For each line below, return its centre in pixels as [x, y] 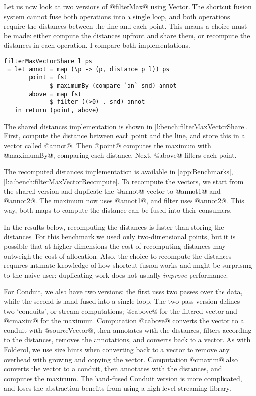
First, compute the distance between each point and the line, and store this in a [125, 136]
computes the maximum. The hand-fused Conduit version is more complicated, [123, 378]
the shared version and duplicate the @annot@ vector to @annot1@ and [112, 191]
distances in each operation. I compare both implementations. [97, 45]
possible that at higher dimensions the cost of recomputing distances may [115, 246]
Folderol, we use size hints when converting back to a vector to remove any [117, 349]
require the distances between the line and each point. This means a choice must [126, 26]
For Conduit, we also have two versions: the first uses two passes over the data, [123, 291]
